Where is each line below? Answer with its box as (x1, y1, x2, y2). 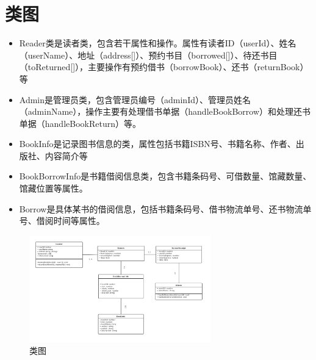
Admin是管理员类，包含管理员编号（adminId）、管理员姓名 (19, 93, 251, 106)
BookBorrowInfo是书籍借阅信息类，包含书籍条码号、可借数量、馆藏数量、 (19, 170, 312, 182)
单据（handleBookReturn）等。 (19, 117, 141, 129)
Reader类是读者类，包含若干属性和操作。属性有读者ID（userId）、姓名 (19, 37, 296, 49)
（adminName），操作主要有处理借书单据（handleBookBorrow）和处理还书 (19, 105, 311, 118)
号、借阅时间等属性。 (19, 214, 105, 227)
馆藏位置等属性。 (19, 182, 88, 195)
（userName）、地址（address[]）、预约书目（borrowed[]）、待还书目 (19, 48, 278, 61)
